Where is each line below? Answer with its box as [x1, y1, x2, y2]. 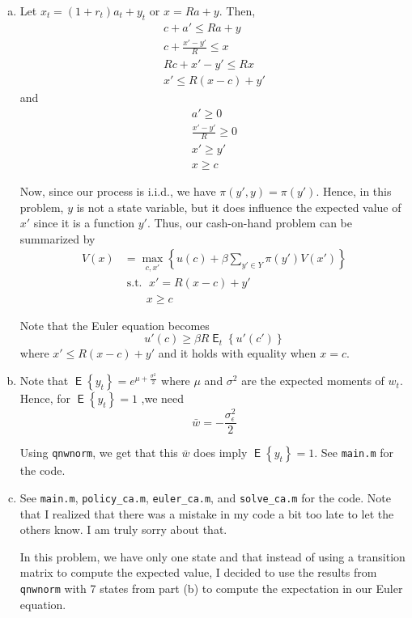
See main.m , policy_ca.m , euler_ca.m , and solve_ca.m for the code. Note [19, 489, 392, 506]
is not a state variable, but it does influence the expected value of [76, 198, 401, 215]
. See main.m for [314, 444, 394, 461]
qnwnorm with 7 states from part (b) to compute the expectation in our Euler [19, 580, 403, 597]
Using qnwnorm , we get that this [19, 444, 178, 461]
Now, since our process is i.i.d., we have [19, 182, 216, 199]
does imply [193, 444, 248, 461]
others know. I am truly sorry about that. [19, 521, 227, 538]
